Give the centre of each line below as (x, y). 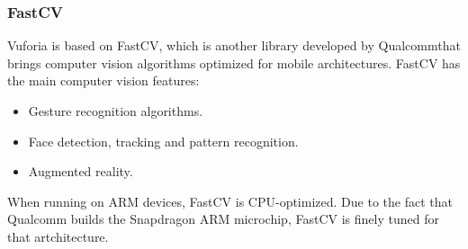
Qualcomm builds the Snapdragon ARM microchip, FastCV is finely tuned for (223, 219)
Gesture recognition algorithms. (116, 111)
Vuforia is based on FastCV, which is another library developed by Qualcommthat (234, 45)
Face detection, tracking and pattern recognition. (163, 141)
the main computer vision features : (103, 80)
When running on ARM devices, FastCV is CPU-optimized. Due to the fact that (230, 201)
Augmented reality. (81, 171)
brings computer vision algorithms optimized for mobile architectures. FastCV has (234, 62)
